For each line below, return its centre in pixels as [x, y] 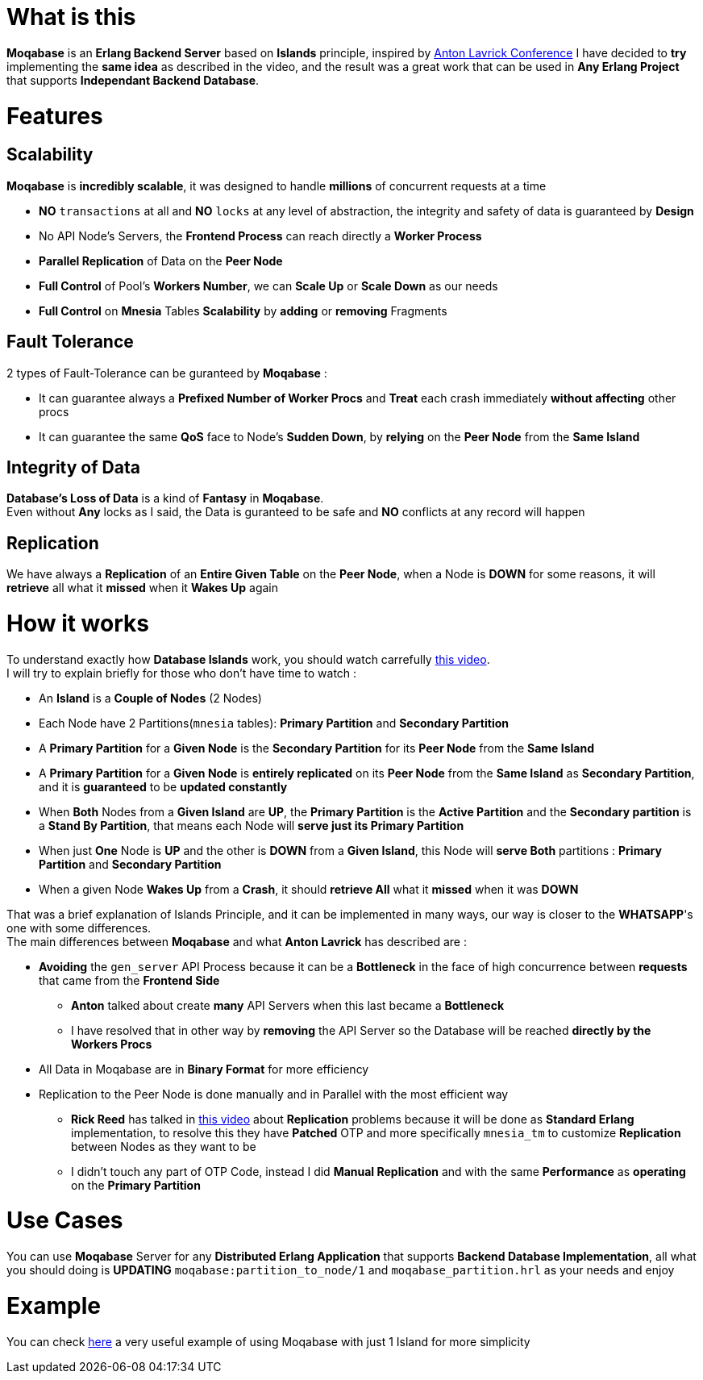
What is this [71, 17]
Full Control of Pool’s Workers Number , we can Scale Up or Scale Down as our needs [268, 286]
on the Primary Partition [136, 1185]
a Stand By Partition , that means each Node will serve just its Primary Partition [252, 825]
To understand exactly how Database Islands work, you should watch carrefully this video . [248, 659]
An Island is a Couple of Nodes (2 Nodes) [150, 698]
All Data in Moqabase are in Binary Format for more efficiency [204, 1069]
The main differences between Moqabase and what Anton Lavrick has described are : [237, 941]
